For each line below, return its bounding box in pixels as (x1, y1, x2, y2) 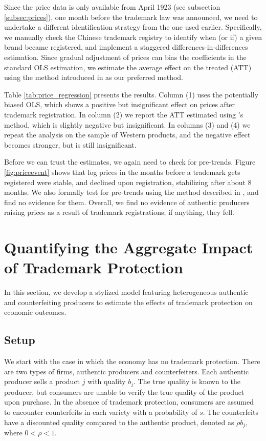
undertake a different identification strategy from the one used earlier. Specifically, (4, 22, 262, 32)
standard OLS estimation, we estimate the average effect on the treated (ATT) (4, 62, 252, 72)
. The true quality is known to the (133, 376, 240, 387)
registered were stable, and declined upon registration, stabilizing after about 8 (4, 176, 252, 187)
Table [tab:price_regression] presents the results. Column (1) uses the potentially (4, 89, 259, 99)
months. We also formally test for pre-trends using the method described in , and (4, 187, 259, 197)
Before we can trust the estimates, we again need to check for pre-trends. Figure (4, 156, 256, 167)
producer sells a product (4, 376, 80, 387)
